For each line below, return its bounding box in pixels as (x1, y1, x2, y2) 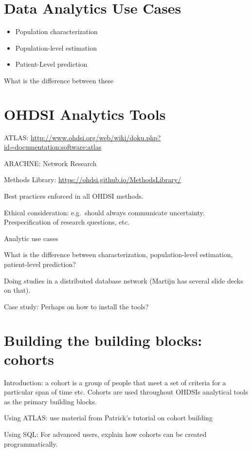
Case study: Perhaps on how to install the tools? (4, 301, 149, 311)
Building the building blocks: (4, 330, 202, 350)
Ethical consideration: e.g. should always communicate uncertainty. (4, 207, 205, 217)
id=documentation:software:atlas (4, 142, 102, 152)
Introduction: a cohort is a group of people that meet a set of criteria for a (4, 377, 226, 387)
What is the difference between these (4, 75, 114, 85)
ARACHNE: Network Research (4, 158, 97, 168)
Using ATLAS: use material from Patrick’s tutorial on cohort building (4, 413, 213, 423)
